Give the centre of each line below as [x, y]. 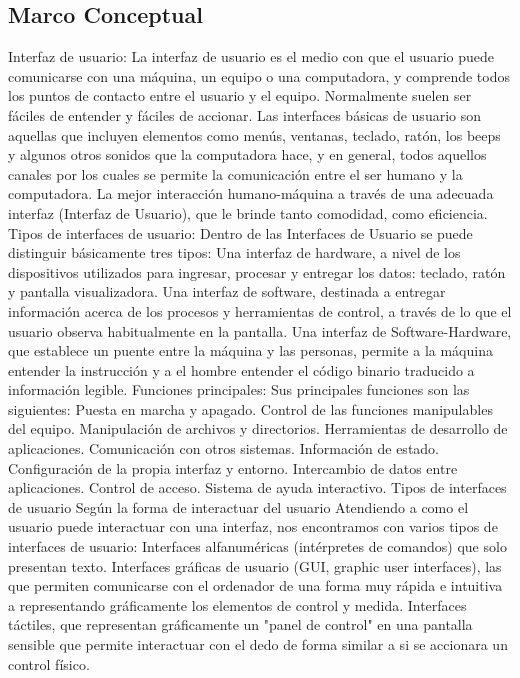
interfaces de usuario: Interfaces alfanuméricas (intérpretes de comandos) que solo [257, 546]
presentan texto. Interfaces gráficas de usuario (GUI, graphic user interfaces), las [255, 565]
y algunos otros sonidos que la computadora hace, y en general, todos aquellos [247, 154]
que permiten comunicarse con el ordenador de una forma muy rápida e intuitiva [255, 585]
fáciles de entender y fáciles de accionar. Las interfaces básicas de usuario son [245, 114]
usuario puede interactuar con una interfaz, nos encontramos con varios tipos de [253, 526]
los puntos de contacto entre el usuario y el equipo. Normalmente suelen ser [240, 95]
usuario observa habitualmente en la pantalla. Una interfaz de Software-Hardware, [260, 330]
